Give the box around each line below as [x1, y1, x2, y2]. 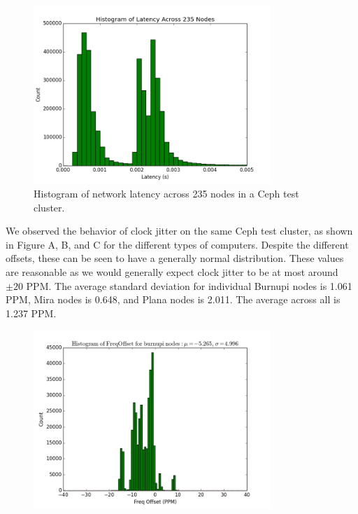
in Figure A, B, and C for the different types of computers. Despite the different [6, 237, 349, 251]
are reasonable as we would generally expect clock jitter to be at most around [6, 264, 338, 279]
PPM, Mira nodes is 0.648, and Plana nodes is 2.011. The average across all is [6, 292, 341, 307]
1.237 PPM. [6, 305, 57, 320]
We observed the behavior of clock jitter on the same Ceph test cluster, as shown [6, 223, 353, 238]
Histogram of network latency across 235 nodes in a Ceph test [34, 186, 299, 200]
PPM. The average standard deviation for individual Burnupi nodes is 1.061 [26, 278, 352, 293]
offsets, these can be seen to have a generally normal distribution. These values [6, 251, 344, 265]
